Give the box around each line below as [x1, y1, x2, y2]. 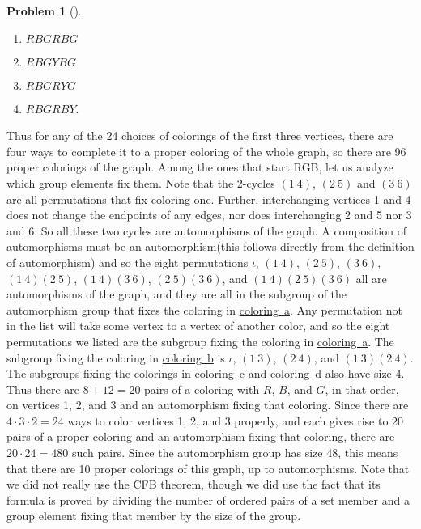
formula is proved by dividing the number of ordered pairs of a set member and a [6, 491, 410, 508]
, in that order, [325, 380, 399, 397]
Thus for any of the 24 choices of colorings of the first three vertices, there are [6, 127, 393, 144]
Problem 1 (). [6, 2, 82, 19]
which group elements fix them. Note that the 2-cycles [6, 174, 275, 191]
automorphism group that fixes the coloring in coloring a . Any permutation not [6, 301, 402, 318]
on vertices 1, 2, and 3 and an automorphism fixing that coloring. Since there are [6, 396, 409, 413]
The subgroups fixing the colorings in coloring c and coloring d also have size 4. [6, 365, 405, 382]
